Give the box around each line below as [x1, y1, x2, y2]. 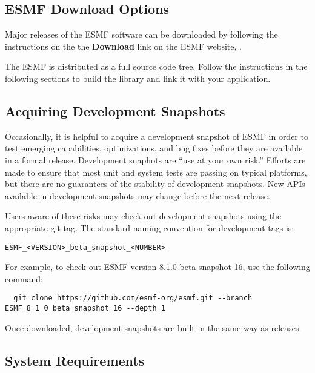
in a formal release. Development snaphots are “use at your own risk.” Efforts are [5, 153, 306, 166]
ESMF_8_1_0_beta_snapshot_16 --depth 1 [5, 304, 165, 313]
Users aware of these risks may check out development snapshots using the [5, 210, 282, 222]
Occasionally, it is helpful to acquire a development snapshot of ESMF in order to [5, 130, 308, 142]
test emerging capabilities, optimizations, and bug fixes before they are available [5, 142, 303, 154]
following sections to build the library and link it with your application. [5, 71, 271, 84]
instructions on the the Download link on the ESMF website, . [5, 39, 242, 52]
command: [5, 272, 43, 285]
